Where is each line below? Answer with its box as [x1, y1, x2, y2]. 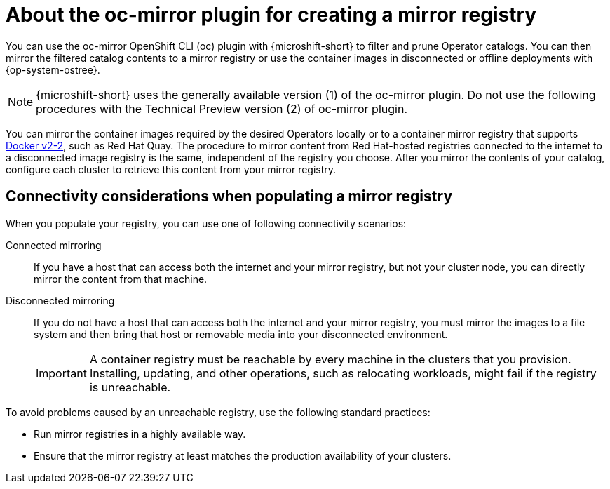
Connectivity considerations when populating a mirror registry [6, 187, 453, 206]
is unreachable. [89, 380, 171, 394]
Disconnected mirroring [6, 294, 115, 307]
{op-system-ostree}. [6, 63, 100, 76]
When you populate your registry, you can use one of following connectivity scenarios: [6, 217, 407, 229]
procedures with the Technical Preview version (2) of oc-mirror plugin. [36, 101, 407, 116]
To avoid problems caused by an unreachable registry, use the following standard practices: [6, 406, 431, 418]
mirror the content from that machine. [34, 272, 208, 285]
